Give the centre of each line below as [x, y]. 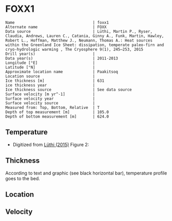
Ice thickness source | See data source [69, 90]
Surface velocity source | [50, 103]
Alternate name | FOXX [56, 27]
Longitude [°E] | [50, 63]
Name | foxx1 [57, 23]
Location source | [50, 76]
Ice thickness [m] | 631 [55, 81]
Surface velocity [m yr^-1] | [50, 94]
